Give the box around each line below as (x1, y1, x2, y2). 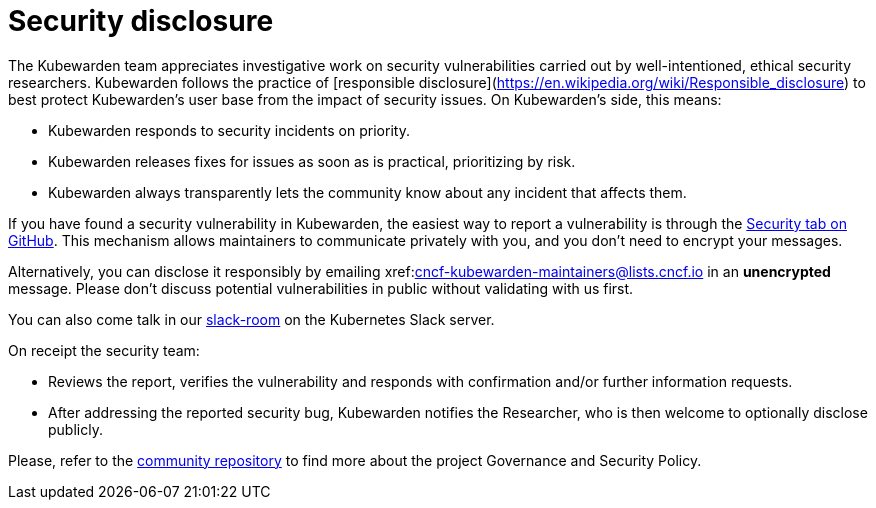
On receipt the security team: (8, 341, 200, 359)
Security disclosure (8, 4, 274, 38)
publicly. (48, 420, 103, 438)
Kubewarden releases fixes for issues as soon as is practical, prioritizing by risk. (48, 152, 576, 170)
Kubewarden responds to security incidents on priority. (48, 121, 410, 139)
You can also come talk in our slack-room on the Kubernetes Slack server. (8, 310, 495, 328)
